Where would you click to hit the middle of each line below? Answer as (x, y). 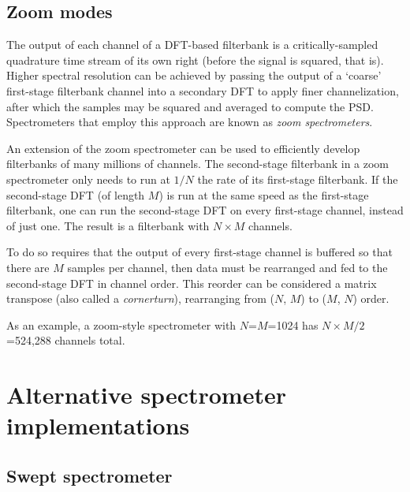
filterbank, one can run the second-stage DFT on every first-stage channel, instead (205, 210)
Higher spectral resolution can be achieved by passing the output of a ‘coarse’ (194, 75)
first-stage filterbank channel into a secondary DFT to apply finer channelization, (203, 90)
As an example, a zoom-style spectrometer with (121, 324)
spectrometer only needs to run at (88, 179)
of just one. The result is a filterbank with (108, 225)
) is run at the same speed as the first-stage (264, 194)
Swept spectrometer (89, 475)
